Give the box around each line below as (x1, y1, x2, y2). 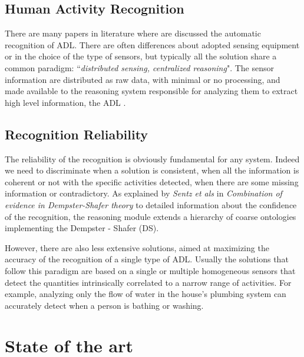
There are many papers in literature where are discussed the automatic (5, 27, 261, 39)
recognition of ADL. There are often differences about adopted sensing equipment (5, 38, 300, 51)
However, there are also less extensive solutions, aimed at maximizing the (5, 241, 269, 253)
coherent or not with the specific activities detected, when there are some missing (5, 175, 299, 188)
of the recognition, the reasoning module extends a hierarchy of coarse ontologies (5, 210, 296, 222)
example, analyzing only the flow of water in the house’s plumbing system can (5, 288, 286, 300)
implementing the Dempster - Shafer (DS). (5, 222, 159, 234)
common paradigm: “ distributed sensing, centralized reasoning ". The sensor (5, 61, 275, 74)
